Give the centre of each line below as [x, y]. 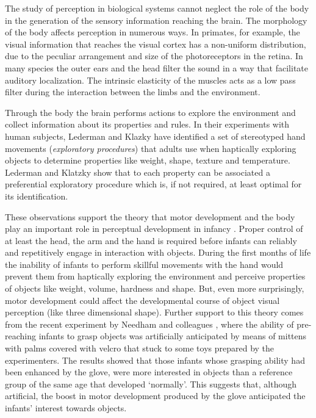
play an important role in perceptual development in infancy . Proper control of [154, 229]
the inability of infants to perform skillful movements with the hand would [144, 264]
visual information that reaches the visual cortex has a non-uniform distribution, [156, 44]
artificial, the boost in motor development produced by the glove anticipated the [155, 396]
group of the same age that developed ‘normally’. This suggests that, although [151, 384]
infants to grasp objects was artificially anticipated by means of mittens [173, 336]
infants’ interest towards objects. [66, 408]
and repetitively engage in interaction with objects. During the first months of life [158, 252]
